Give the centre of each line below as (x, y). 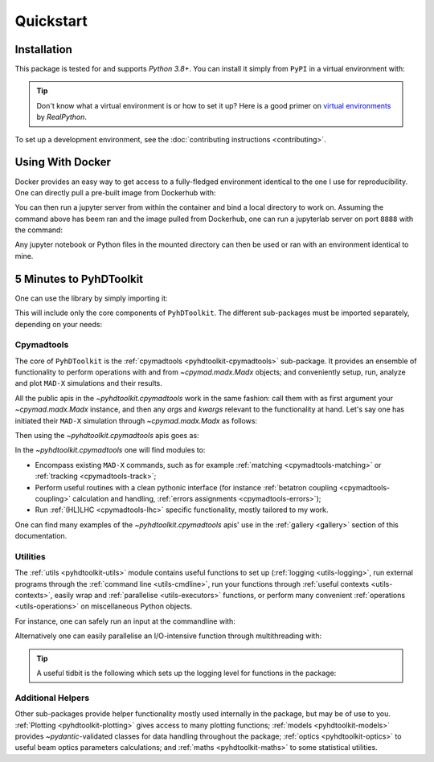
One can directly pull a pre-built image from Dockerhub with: (115, 192)
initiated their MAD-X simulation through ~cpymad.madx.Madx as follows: (136, 420)
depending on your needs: (59, 324)
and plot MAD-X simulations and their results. (88, 383)
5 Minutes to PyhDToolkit (79, 279)
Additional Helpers (52, 698)
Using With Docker (63, 162)
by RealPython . (62, 117)
